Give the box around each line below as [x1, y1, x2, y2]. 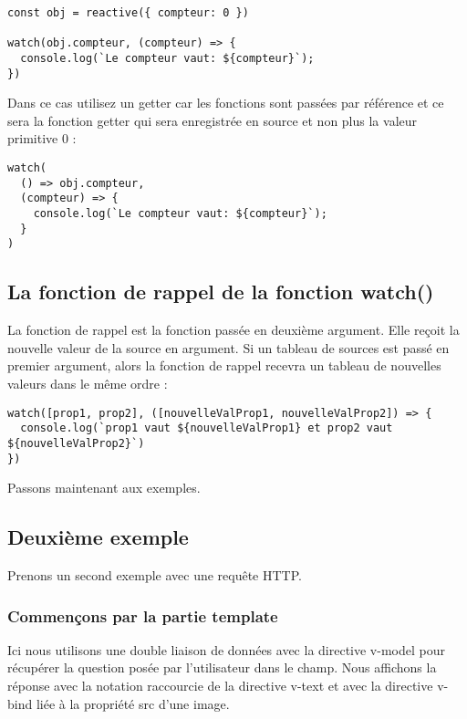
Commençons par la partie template [7, 604, 278, 627]
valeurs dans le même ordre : [7, 373, 168, 392]
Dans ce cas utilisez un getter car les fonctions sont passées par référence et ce [7, 93, 444, 112]
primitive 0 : [7, 129, 77, 148]
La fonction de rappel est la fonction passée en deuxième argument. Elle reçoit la [7, 320, 460, 339]
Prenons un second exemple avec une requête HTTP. [7, 566, 302, 584]
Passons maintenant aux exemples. [7, 478, 201, 497]
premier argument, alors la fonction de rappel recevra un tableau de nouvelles [7, 356, 441, 375]
